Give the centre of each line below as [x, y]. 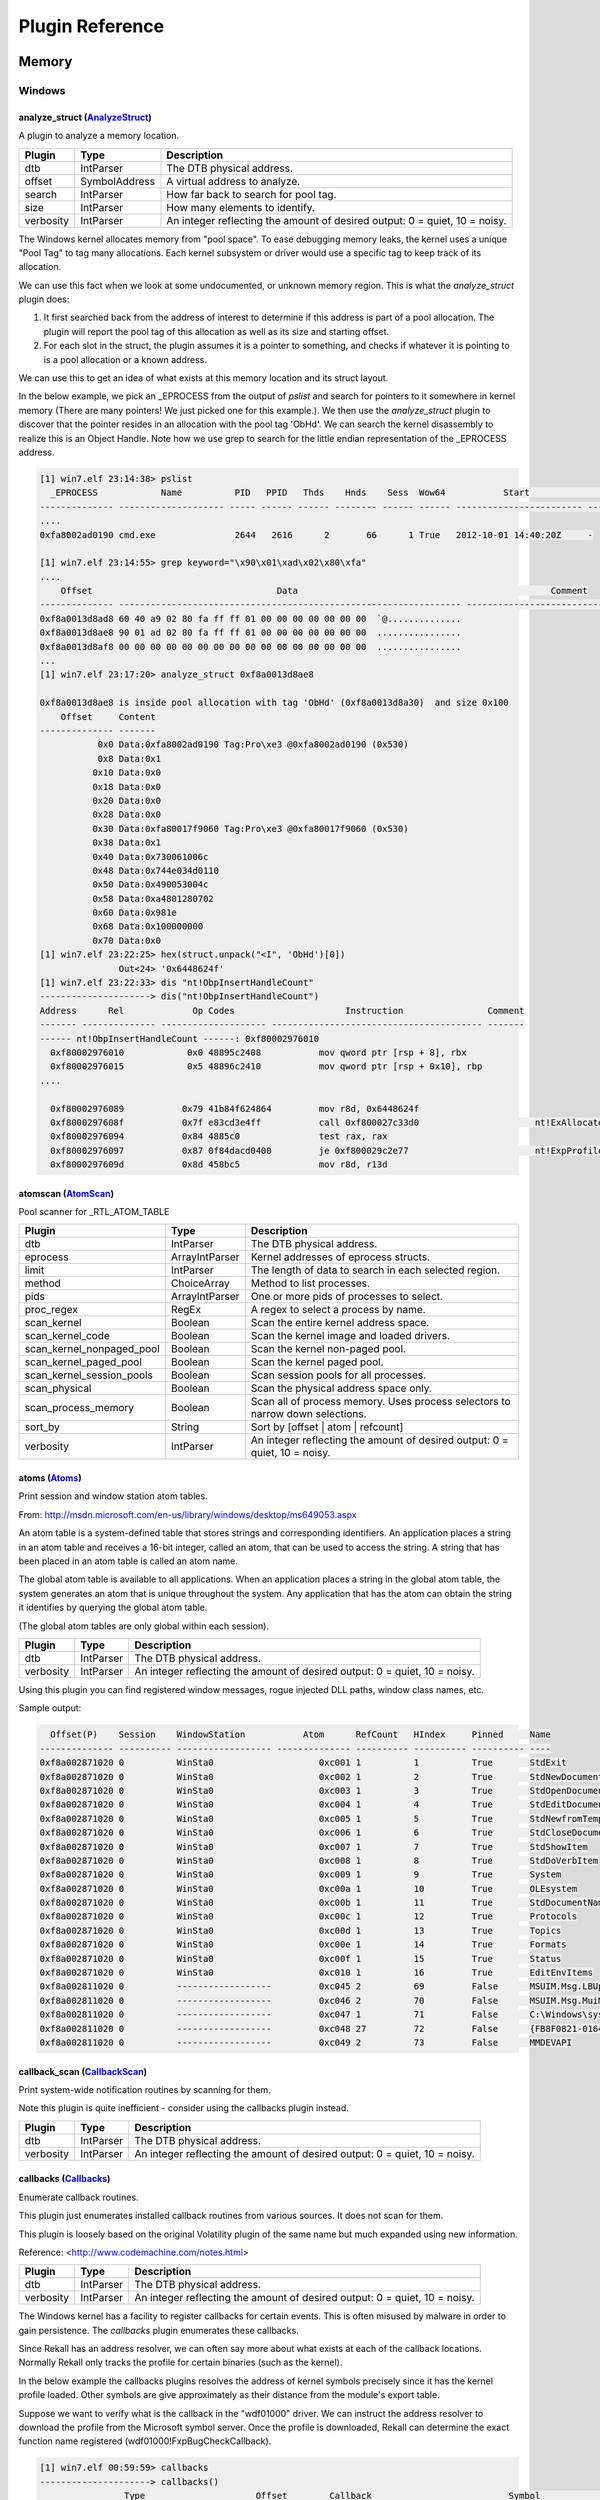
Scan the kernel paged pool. [317, 1362]
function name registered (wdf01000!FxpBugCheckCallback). [145, 2441]
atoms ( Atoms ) [50, 1478]
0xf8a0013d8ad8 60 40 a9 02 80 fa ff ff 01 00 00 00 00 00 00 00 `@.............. [250, 618]
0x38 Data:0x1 [126, 843]
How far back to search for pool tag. [251, 194]
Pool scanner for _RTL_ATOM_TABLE [94, 1212]
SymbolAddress [117, 181]
